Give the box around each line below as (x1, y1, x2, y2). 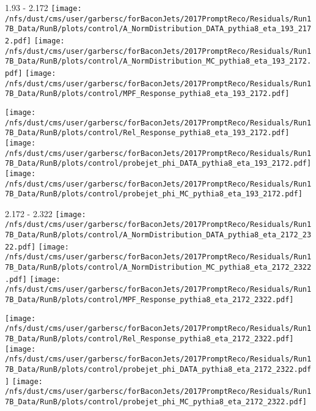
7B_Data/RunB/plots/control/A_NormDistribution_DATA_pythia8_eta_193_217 (5, 24, 312, 34)
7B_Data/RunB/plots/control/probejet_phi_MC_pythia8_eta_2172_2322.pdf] (5, 397, 307, 406)
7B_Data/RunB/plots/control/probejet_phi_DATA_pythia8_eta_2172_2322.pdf (5, 365, 312, 374)
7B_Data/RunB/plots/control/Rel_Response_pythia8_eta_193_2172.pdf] (5, 128, 290, 138)
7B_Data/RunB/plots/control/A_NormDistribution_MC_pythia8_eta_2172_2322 (5, 263, 312, 272)
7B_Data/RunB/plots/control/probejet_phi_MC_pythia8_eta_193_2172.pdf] (5, 190, 303, 199)
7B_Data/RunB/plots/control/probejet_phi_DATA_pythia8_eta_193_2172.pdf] (5, 159, 312, 168)
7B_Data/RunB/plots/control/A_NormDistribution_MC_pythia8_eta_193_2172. (5, 57, 312, 66)
